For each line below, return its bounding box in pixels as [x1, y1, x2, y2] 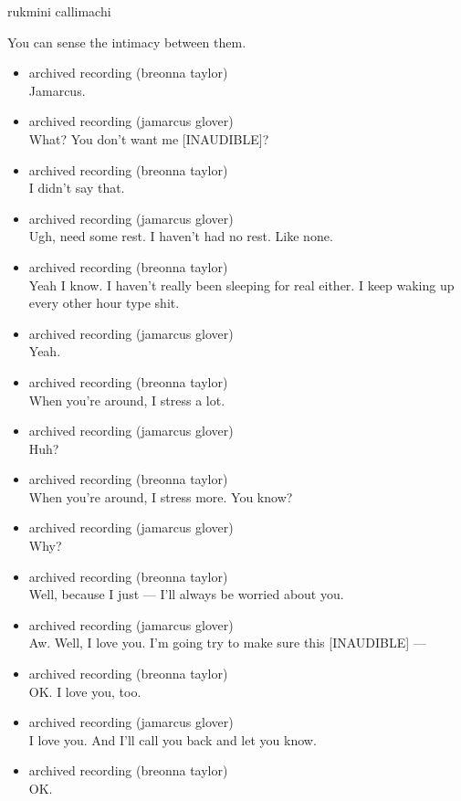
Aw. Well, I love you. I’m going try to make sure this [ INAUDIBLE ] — [28, 633, 426, 652]
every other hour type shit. [28, 293, 180, 312]
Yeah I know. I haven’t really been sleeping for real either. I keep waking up [28, 275, 455, 294]
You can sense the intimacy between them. [7, 32, 246, 51]
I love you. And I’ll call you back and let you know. [28, 730, 317, 749]
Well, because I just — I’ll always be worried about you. [28, 585, 344, 604]
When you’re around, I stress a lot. [28, 390, 225, 409]
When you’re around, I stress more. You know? [28, 487, 293, 506]
